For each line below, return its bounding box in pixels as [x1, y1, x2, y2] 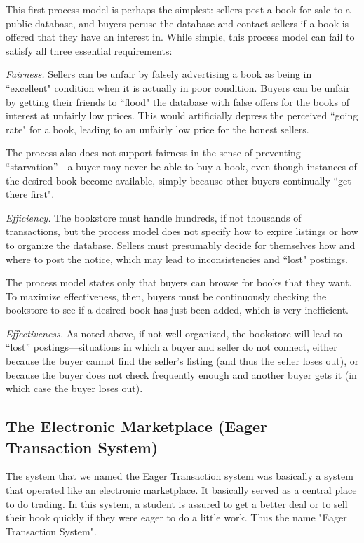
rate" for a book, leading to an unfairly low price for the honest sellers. [6, 121, 309, 136]
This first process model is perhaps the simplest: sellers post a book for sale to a [6, 2, 351, 16]
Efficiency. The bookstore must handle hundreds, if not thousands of [6, 210, 302, 224]
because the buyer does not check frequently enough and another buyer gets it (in [6, 367, 357, 382]
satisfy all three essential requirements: [6, 43, 173, 58]
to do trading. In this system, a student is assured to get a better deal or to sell [6, 496, 348, 511]
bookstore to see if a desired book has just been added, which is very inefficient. [6, 302, 349, 317]
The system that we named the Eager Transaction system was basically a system [6, 469, 353, 483]
